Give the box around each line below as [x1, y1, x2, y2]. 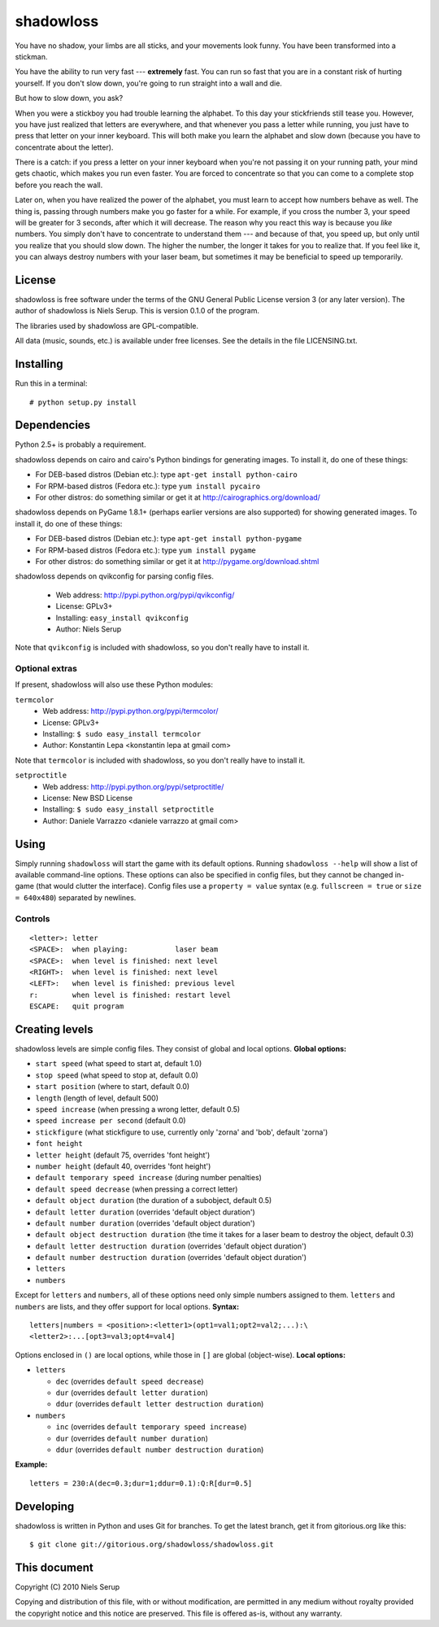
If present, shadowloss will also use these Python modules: [15, 680, 214, 689]
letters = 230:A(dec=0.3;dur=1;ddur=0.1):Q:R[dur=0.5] [29, 1478, 253, 1488]
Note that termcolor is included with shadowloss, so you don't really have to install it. [15, 755, 306, 765]
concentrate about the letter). [15, 142, 114, 152]
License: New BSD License [42, 793, 133, 803]
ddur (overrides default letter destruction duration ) [55, 1399, 264, 1409]
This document [15, 1560, 93, 1574]
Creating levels [15, 1022, 93, 1036]
